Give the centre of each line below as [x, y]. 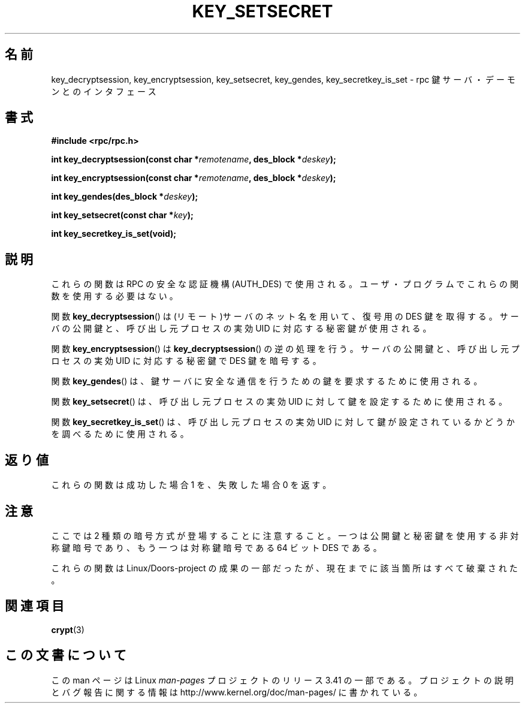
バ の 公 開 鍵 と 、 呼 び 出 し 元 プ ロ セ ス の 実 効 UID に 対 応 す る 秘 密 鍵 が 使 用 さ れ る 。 [241, 329]
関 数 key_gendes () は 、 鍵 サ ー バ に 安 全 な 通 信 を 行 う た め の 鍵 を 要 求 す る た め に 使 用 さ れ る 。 [267, 381]
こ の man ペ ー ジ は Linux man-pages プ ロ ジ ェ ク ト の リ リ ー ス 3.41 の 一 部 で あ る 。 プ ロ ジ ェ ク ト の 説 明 [282, 680]
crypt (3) [68, 629]
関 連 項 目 [34, 606]
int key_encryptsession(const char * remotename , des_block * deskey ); [194, 178]
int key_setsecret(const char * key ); [122, 215]
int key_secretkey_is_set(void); [114, 234]
